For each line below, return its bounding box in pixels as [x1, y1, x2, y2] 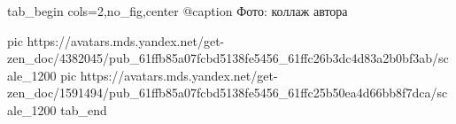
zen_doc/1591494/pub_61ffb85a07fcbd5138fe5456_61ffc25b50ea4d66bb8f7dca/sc [7, 83, 448, 102]
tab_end [60, 100, 107, 119]
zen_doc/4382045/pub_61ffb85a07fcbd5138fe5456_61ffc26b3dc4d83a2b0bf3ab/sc [7, 49, 449, 67]
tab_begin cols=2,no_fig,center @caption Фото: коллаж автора [7, 2, 348, 19]
